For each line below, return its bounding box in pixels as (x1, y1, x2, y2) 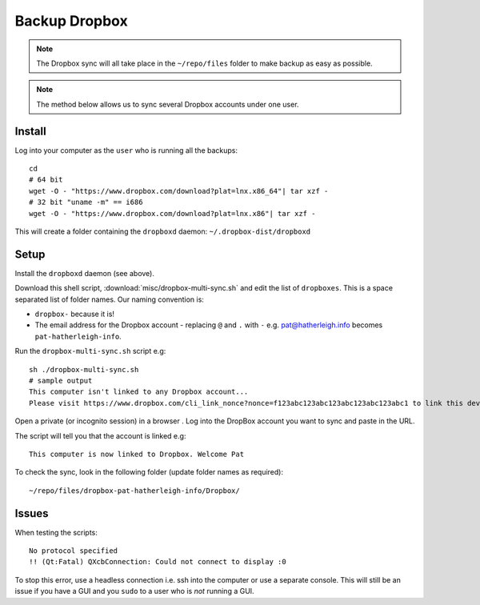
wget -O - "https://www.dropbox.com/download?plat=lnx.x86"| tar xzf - (29, 209, 316, 218)
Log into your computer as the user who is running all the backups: (14, 145, 238, 155)
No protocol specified (29, 547, 118, 555)
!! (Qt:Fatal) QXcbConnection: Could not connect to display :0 (29, 557, 287, 567)
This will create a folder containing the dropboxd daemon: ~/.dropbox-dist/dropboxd (14, 226, 311, 236)
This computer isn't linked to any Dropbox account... (29, 387, 249, 396)
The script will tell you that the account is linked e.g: (14, 431, 186, 440)
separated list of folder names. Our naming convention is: (14, 294, 204, 304)
